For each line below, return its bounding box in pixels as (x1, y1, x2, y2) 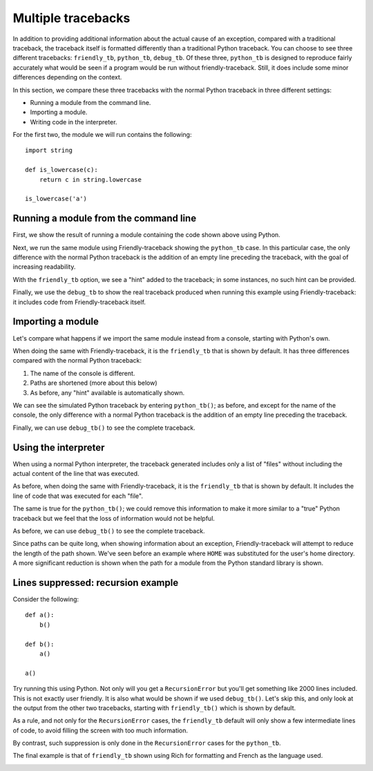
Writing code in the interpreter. (30, 117, 117, 126)
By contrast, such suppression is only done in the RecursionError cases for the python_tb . (12, 739, 281, 748)
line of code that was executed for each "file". (12, 491, 143, 500)
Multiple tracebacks (12, 10, 131, 26)
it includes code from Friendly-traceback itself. (12, 298, 146, 306)
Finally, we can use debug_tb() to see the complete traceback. (12, 423, 196, 432)
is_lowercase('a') (25, 195, 88, 203)
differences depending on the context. (12, 73, 122, 82)
